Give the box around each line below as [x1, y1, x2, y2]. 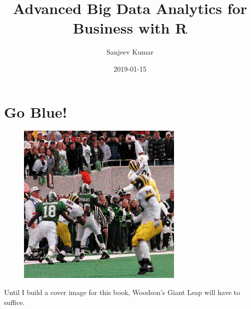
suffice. [4, 296, 25, 307]
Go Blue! [4, 101, 67, 122]
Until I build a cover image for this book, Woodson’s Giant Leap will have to [4, 287, 240, 297]
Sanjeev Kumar [106, 47, 154, 57]
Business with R [72, 18, 187, 38]
